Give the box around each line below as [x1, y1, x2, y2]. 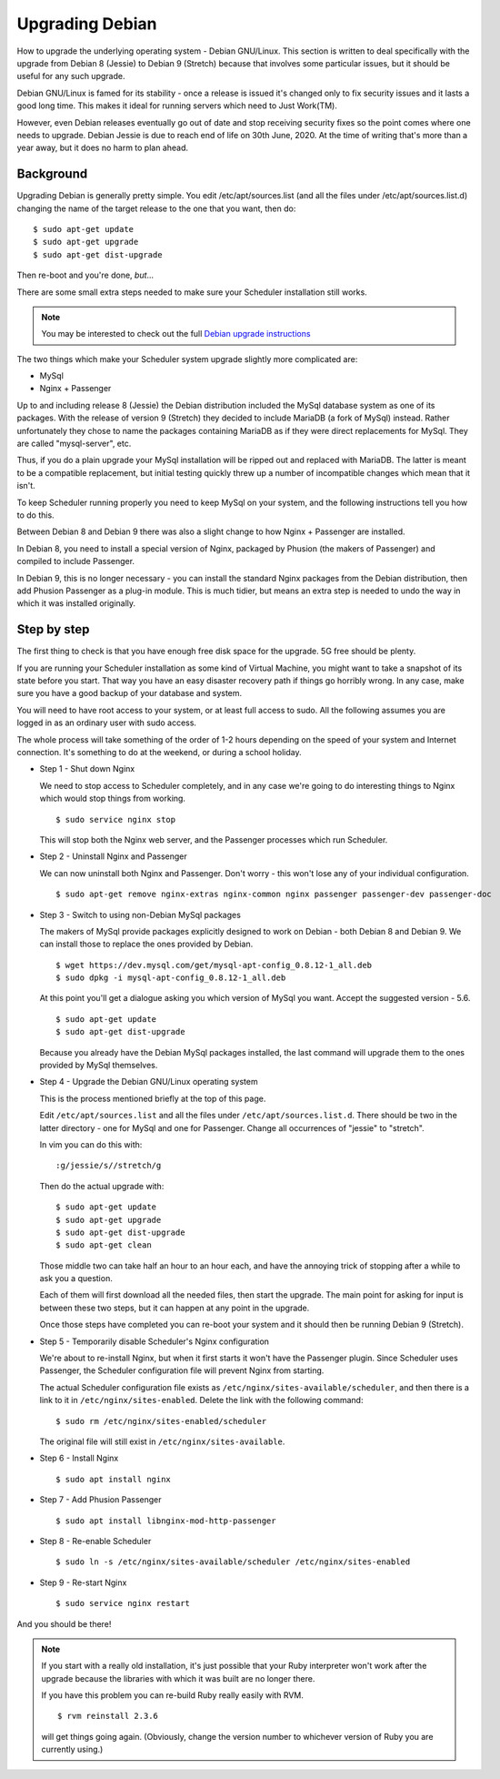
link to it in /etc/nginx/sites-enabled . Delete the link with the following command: [39, 1395, 364, 1406]
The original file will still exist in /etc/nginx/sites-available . [39, 1436, 285, 1447]
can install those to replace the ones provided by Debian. [39, 938, 254, 950]
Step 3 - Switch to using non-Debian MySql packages [39, 909, 241, 920]
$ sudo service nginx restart [55, 1598, 191, 1609]
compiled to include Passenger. [16, 556, 135, 567]
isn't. [16, 480, 35, 491]
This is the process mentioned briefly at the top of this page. [39, 1093, 266, 1104]
